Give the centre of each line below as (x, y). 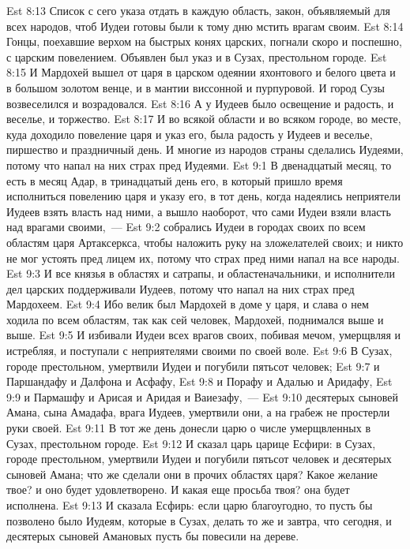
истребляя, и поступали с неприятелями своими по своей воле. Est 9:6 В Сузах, (199, 351)
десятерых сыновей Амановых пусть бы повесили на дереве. (153, 536)
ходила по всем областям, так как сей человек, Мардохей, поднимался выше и (195, 319)
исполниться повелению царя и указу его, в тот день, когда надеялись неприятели (204, 196)
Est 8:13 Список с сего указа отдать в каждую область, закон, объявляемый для (198, 10)
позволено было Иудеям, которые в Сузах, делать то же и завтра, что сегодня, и (199, 520)
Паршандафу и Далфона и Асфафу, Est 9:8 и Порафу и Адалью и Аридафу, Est (199, 381)
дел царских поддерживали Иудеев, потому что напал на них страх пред (181, 288)
